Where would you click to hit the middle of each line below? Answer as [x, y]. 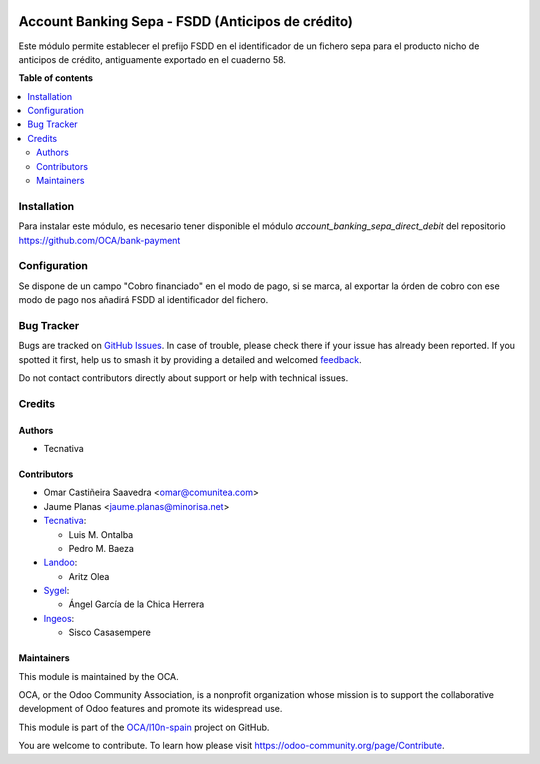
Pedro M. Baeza [101, 548]
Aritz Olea [89, 576]
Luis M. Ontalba [101, 534]
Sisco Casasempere [110, 632]
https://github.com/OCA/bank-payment [99, 240]
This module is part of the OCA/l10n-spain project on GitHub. [144, 727]
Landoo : [60, 562]
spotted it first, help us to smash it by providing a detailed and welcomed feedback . [190, 359]
